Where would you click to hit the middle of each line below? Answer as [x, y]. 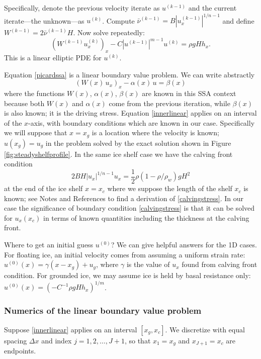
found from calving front [220, 264]
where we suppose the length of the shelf [170, 188]
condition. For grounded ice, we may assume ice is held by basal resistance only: [127, 275]
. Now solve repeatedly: [109, 32]
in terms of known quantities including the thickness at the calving [146, 217]
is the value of [148, 264]
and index [57, 340]
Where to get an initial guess [49, 245]
